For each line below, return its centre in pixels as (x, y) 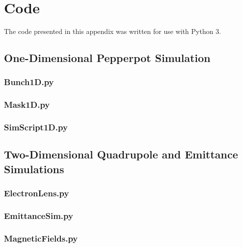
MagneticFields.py (41, 238)
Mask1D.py (27, 105)
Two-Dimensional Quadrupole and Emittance (121, 154)
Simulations (34, 169)
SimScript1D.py (36, 127)
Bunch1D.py (29, 82)
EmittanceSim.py (39, 215)
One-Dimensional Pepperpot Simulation (107, 58)
